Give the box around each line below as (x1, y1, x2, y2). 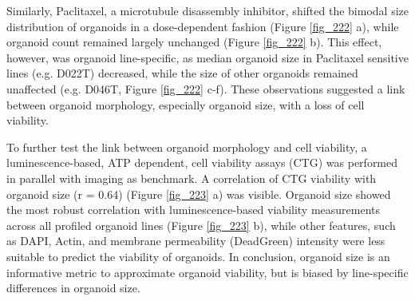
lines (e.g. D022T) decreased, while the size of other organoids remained (6, 65, 358, 81)
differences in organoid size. (6, 279, 140, 296)
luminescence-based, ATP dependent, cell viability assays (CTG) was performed (6, 154, 398, 171)
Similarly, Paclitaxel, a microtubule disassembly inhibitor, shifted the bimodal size (6, 2, 409, 18)
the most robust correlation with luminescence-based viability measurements (6, 201, 381, 218)
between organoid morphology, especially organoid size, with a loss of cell (6, 96, 365, 113)
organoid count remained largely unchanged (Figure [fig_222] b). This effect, (6, 34, 382, 50)
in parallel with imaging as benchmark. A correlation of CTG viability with (6, 169, 377, 186)
